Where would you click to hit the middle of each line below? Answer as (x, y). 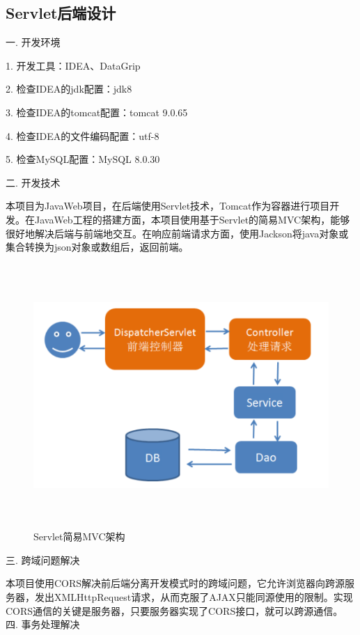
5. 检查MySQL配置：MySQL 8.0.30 (83, 159)
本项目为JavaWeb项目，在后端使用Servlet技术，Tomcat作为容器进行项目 (168, 206)
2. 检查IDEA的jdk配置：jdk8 (69, 89)
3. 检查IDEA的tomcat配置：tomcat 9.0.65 (97, 112)
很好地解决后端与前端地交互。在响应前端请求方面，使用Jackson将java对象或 (177, 233)
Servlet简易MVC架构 (79, 536)
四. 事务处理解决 (43, 624)
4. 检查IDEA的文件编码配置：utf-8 (83, 135)
